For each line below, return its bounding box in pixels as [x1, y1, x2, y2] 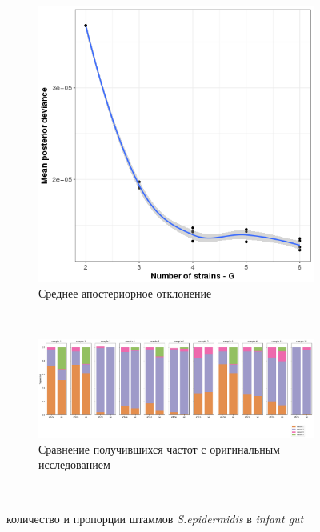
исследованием [38, 456, 110, 473]
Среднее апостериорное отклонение [38, 284, 212, 301]
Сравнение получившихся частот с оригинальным [38, 440, 280, 457]
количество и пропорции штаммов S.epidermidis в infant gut [6, 510, 304, 526]
